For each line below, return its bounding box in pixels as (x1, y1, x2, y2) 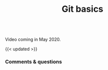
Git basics (61, 3, 104, 15)
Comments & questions (5, 58, 62, 65)
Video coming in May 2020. (5, 36, 61, 42)
